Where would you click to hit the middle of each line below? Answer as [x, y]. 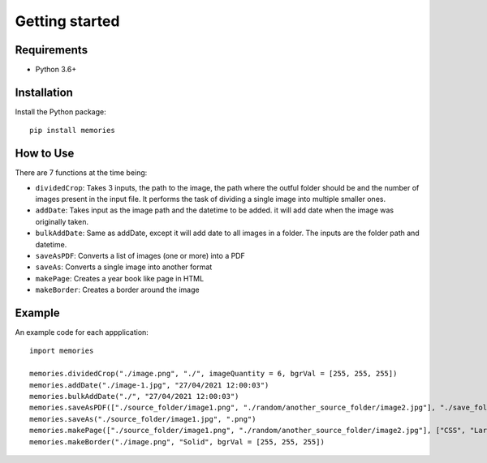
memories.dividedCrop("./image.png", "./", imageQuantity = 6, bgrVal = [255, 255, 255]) [213, 374]
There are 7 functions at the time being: [81, 173]
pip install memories [72, 131]
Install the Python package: [60, 111]
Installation [44, 92]
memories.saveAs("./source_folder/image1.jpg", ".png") [143, 419]
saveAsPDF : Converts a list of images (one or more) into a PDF [140, 256]
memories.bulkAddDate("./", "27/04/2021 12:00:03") [134, 397]
